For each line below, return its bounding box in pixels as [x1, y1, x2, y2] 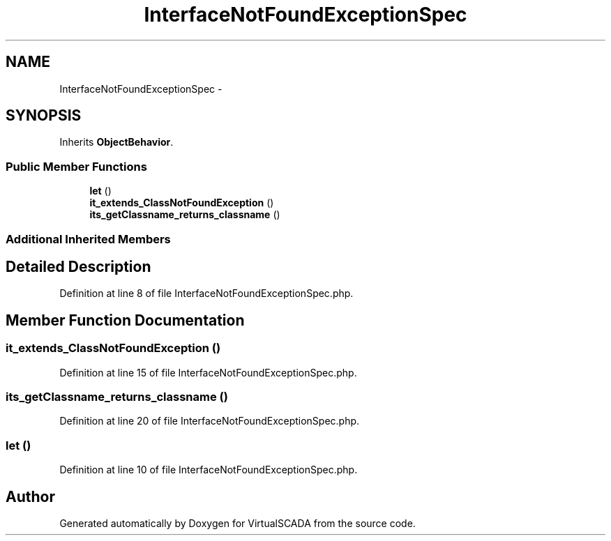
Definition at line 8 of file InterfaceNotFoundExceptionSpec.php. [59, 287, 354, 300]
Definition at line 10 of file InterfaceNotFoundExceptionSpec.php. [59, 464, 358, 476]
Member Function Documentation [6, 311, 245, 329]
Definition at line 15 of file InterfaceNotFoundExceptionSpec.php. [59, 366, 357, 379]
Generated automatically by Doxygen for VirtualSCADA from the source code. [59, 517, 416, 529]
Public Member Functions [6, 159, 147, 174]
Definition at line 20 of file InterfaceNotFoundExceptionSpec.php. [59, 415, 360, 427]
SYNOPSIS [6, 107, 82, 125]
